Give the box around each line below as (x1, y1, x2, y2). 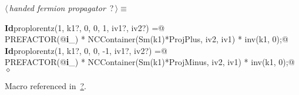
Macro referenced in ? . (5, 79, 86, 91)
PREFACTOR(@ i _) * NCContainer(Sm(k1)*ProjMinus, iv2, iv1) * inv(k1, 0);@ (5, 56, 295, 68)
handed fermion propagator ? (9, 2, 114, 13)
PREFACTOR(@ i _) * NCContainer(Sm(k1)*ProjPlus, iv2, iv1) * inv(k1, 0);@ (5, 33, 288, 45)
